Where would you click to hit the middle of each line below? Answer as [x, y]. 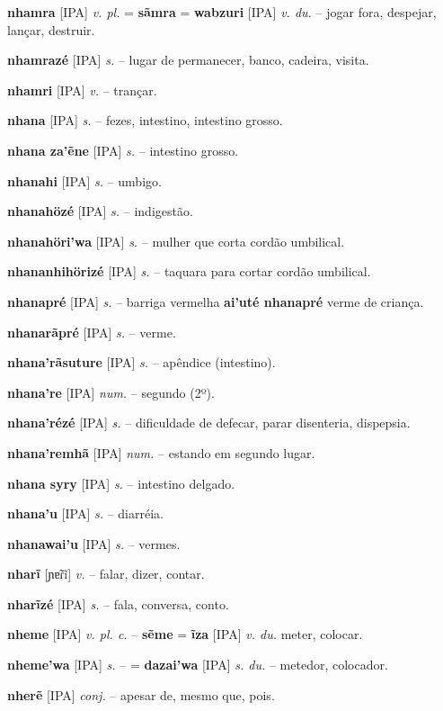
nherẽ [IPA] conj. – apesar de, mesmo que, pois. [141, 694]
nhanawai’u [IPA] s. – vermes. [94, 543]
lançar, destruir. [51, 29]
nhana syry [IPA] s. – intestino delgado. [121, 483]
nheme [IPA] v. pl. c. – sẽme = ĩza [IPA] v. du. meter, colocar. [185, 634]
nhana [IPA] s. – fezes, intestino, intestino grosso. [145, 120]
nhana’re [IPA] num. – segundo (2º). [111, 392]
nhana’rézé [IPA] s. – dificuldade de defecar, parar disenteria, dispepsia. [209, 423]
